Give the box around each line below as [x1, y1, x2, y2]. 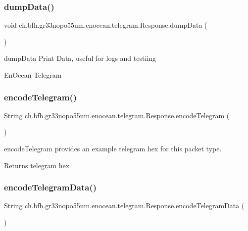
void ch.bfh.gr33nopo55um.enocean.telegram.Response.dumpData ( [4, 20, 207, 30]
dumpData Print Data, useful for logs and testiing [4, 53, 156, 63]
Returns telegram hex [4, 160, 70, 170]
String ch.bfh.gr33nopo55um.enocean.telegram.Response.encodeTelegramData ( [4, 200, 245, 211]
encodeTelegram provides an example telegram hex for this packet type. [4, 143, 222, 153]
